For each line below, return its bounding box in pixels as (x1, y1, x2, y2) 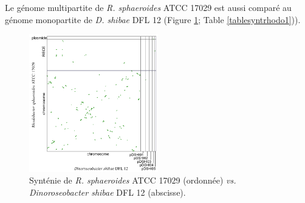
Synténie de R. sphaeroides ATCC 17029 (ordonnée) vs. (29, 174, 236, 187)
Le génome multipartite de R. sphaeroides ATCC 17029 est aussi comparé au (5, 1, 292, 13)
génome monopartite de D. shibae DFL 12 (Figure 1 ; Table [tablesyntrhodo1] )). (5, 13, 301, 26)
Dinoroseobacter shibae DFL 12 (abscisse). (29, 185, 186, 198)
